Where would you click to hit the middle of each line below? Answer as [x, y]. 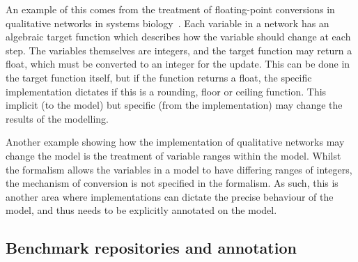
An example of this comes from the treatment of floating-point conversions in [170, 9]
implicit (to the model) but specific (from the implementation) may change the [174, 105]
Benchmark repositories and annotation [151, 248]
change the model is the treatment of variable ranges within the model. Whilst [173, 155]
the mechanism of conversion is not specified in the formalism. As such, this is [172, 183]
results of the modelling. [57, 118]
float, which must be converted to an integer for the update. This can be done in [178, 64]
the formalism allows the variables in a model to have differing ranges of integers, [179, 169]
